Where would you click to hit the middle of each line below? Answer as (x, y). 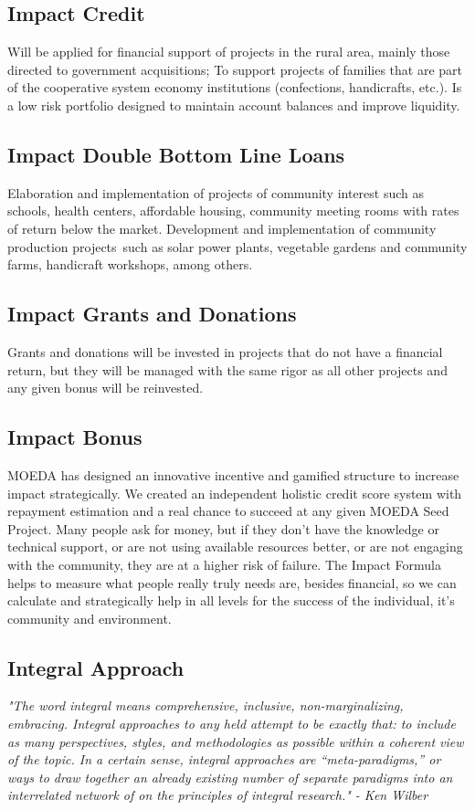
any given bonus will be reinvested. (106, 388)
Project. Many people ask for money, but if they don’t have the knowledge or (223, 528)
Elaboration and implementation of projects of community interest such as (216, 192)
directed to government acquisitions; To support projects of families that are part (235, 69)
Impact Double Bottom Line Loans (176, 154)
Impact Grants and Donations (152, 314)
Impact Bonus (75, 437)
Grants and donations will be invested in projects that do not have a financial (225, 351)
